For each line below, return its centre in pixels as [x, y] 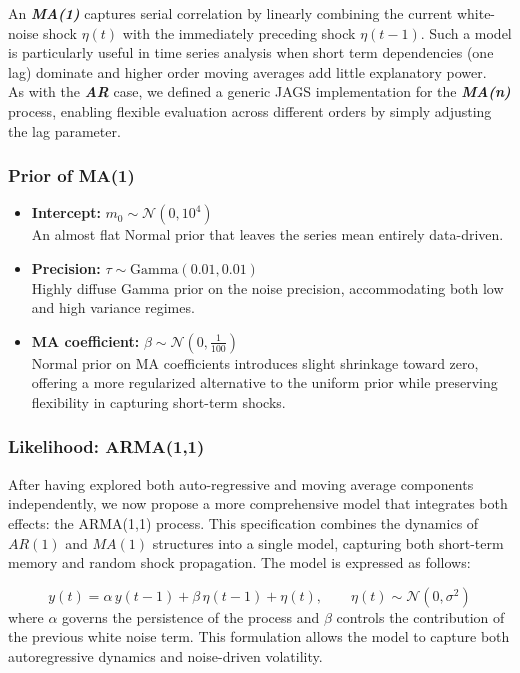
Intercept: [66, 212]
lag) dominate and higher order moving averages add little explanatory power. [247, 71]
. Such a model [466, 32]
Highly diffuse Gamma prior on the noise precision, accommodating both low [267, 287]
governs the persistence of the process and [191, 616]
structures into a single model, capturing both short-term [328, 542]
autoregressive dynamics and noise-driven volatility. [165, 655]
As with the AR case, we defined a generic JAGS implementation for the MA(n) [259, 91]
